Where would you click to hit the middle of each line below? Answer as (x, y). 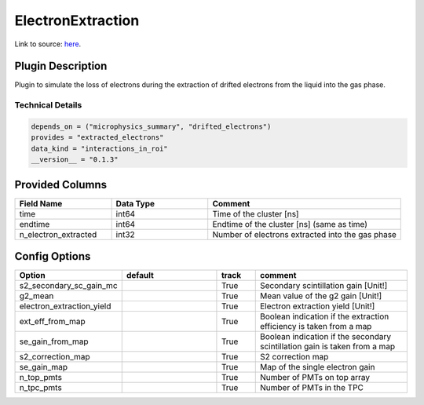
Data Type (135, 203)
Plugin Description (61, 66)
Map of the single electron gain (317, 367)
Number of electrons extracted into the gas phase (304, 234)
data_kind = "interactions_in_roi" (99, 148)
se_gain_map (44, 367)
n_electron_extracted (58, 234)
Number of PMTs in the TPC (312, 388)
